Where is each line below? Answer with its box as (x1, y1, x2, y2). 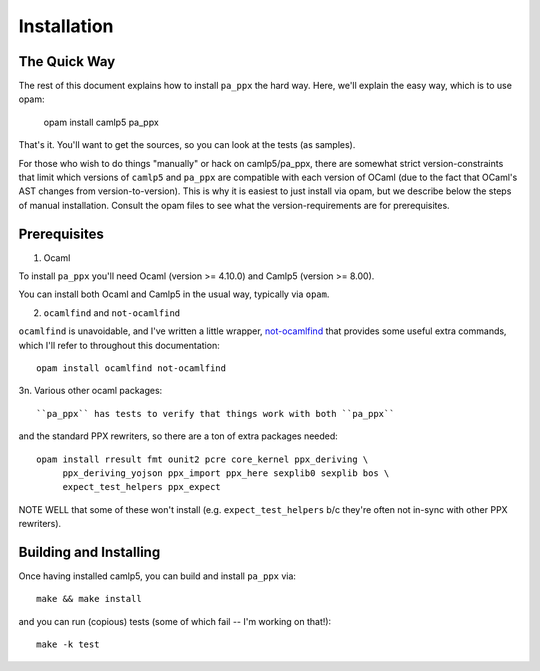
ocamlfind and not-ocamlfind (43, 306, 181, 319)
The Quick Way (18, 53, 116, 70)
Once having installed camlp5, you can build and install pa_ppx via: (18, 570, 297, 582)
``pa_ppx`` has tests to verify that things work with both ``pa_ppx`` (36, 408, 395, 419)
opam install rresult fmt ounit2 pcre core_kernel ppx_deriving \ (36, 453, 369, 465)
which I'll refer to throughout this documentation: (18, 339, 220, 351)
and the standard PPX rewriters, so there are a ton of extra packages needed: (18, 430, 339, 442)
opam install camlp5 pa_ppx (43, 116, 159, 128)
